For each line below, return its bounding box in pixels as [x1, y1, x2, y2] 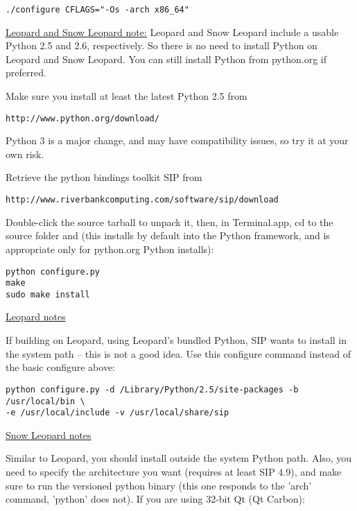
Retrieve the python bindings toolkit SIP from [6, 170, 202, 184]
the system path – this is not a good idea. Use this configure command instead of [6, 346, 351, 361]
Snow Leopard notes [6, 427, 92, 442]
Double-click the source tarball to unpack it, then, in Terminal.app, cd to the [6, 214, 333, 229]
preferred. [6, 65, 46, 80]
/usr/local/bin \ [6, 396, 85, 406]
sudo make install [6, 289, 90, 300]
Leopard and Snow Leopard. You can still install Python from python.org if [6, 51, 326, 66]
